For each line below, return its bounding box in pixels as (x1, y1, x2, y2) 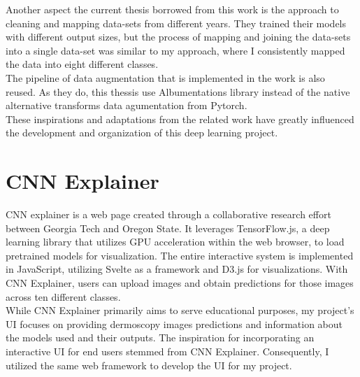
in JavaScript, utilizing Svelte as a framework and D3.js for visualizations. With (6, 262, 348, 276)
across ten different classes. (6, 289, 121, 304)
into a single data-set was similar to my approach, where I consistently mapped (6, 43, 345, 57)
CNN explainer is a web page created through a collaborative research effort (6, 207, 331, 222)
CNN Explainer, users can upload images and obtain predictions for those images (6, 276, 354, 290)
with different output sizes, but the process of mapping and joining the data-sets (6, 29, 351, 44)
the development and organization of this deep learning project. (6, 125, 278, 140)
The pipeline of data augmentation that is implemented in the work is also (6, 70, 325, 85)
